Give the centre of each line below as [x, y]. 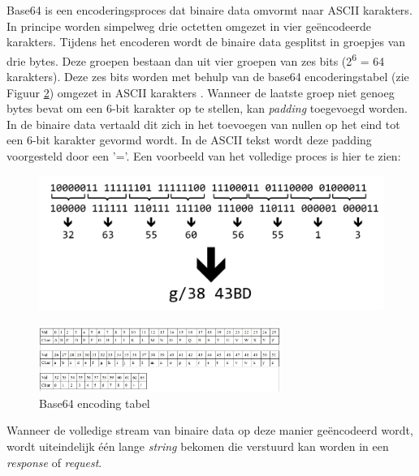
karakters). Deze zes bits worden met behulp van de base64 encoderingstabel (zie [208, 77]
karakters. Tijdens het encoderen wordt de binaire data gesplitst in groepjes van [206, 42]
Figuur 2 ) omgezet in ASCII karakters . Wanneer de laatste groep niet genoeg [201, 92]
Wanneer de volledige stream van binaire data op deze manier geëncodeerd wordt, [210, 430]
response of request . [54, 462]
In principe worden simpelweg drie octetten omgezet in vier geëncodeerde [189, 26]
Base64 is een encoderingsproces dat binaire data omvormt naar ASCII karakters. [209, 10]
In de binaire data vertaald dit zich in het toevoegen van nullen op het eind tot [203, 124]
